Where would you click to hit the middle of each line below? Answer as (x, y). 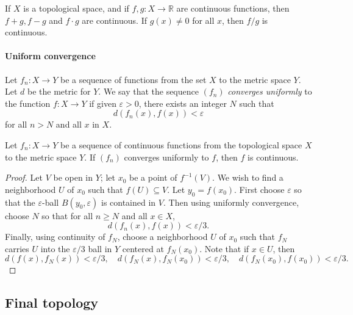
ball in (100, 248)
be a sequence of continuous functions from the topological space (181, 144)
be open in (73, 177)
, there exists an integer (183, 103)
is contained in (128, 202)
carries (17, 248)
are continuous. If (114, 20)
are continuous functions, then (233, 8)
